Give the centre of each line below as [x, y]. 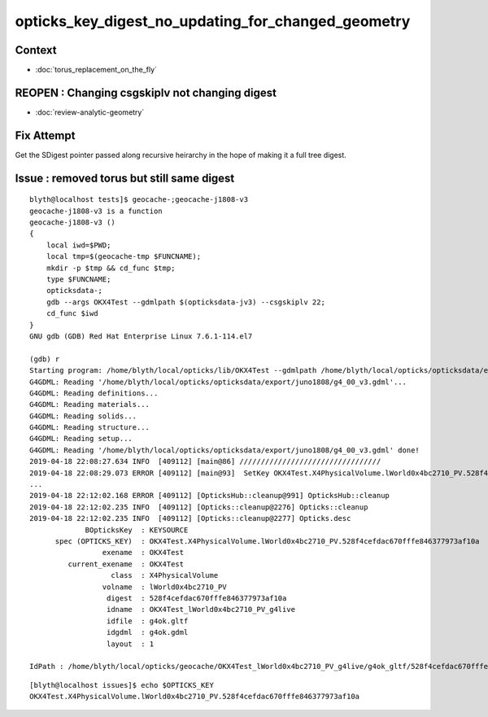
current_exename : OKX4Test [126, 564]
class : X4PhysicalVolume [165, 575]
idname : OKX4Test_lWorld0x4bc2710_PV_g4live [201, 610]
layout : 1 [130, 644]
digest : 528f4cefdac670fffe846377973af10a [196, 598]
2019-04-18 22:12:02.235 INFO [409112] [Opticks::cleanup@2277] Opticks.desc [190, 518]
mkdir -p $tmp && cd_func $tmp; [111, 268]
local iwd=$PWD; [78, 245]
